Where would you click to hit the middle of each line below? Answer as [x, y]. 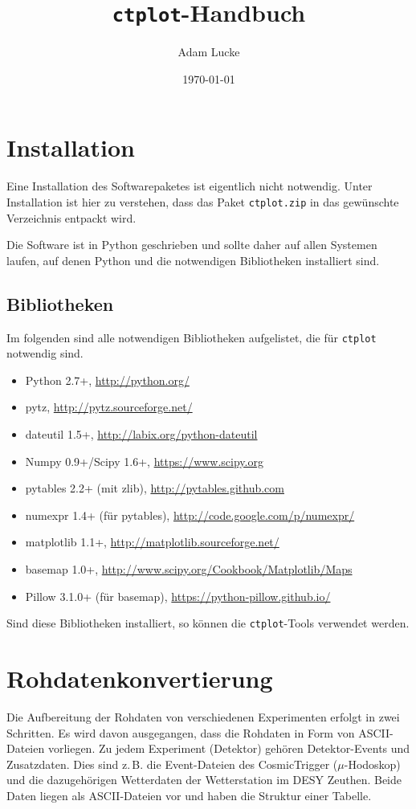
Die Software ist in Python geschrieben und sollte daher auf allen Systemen [192, 245]
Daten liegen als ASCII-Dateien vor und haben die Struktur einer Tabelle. [189, 795]
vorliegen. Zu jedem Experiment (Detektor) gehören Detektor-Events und [229, 748]
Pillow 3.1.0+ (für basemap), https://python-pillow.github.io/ [178, 596]
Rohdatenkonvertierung [140, 678]
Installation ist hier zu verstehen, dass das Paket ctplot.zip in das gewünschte [203, 201]
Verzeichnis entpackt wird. [71, 217]
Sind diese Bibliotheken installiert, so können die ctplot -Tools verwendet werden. [208, 623]
